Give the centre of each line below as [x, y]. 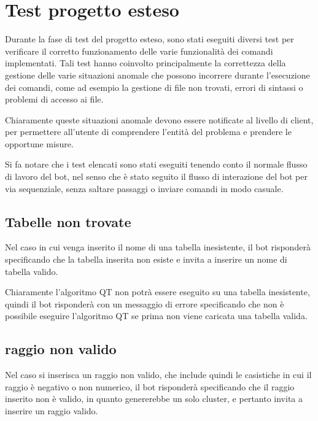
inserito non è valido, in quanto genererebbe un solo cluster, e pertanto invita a [154, 399]
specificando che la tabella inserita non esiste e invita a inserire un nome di [146, 259]
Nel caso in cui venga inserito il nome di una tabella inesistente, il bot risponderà [158, 247]
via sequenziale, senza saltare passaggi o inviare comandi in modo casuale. [144, 188]
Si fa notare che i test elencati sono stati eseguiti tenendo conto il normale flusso [156, 164]
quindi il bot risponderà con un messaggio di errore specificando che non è [145, 303]
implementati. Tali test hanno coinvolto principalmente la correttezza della [145, 63]
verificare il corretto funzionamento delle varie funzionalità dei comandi [139, 51]
